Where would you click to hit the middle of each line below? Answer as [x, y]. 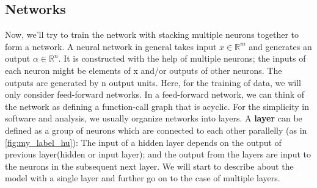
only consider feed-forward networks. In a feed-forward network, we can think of [155, 94]
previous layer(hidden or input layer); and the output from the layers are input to [158, 154]
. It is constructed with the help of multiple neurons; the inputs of [182, 58]
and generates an [280, 46]
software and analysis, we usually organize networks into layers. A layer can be [154, 118]
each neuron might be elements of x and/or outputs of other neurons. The [144, 70]
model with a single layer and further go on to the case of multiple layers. [143, 178]
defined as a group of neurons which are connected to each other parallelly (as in [156, 130]
